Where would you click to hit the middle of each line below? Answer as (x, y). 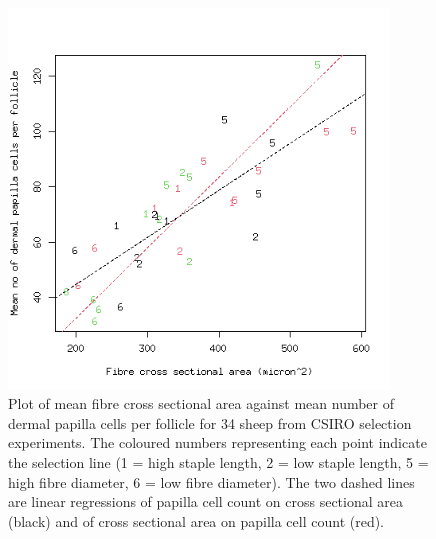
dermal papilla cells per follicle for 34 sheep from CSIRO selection (210, 422)
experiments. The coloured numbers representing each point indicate (217, 442)
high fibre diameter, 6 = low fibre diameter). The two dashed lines (211, 481)
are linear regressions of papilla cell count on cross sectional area (205, 501)
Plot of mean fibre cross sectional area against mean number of (201, 403)
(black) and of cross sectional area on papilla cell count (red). (196, 520)
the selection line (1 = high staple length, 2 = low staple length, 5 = (218, 461)
